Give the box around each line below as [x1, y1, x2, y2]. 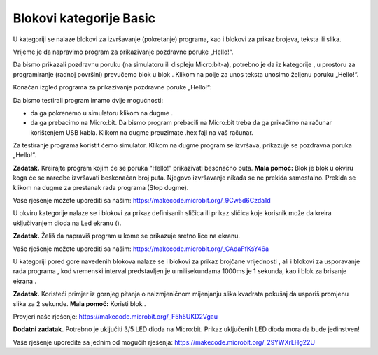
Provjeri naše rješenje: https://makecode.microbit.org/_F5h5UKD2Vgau [13, 312, 218, 321]
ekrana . [13, 277, 37, 285]
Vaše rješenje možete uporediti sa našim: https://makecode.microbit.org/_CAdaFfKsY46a [13, 245, 269, 253]
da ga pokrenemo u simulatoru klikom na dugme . [30, 108, 174, 117]
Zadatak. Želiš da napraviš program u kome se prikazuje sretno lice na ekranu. [13, 231, 241, 240]
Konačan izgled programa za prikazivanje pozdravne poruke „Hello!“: [13, 83, 212, 92]
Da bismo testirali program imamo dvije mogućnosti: [13, 96, 164, 104]
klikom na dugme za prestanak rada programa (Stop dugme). [13, 183, 189, 191]
